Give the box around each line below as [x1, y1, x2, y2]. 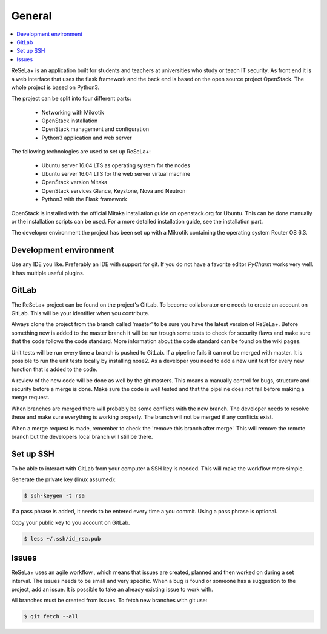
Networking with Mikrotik [41, 108, 104, 116]
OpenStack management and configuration [41, 125, 150, 133]
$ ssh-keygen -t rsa [24, 492, 85, 499]
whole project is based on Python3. [11, 84, 100, 91]
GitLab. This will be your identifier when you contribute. [11, 309, 150, 316]
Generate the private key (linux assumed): [11, 476, 116, 483]
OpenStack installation [41, 117, 98, 124]
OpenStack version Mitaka [41, 179, 108, 186]
